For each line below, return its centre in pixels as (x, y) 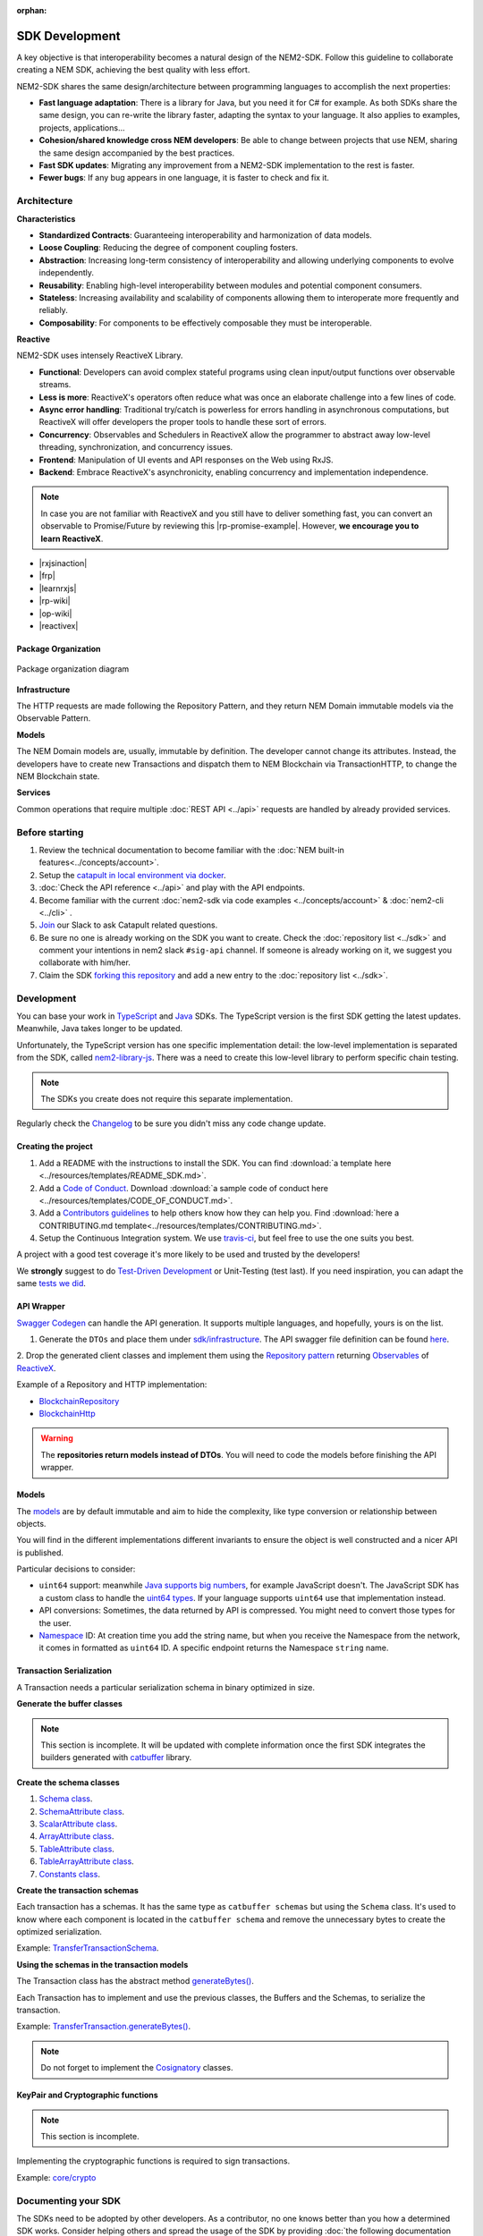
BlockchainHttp (67, 1413)
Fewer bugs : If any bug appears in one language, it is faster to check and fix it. (184, 178)
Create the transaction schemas (77, 1890)
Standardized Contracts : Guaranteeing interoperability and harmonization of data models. (206, 235)
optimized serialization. (59, 1932)
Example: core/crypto (56, 2177)
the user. (55, 1622)
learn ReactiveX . (72, 538)
